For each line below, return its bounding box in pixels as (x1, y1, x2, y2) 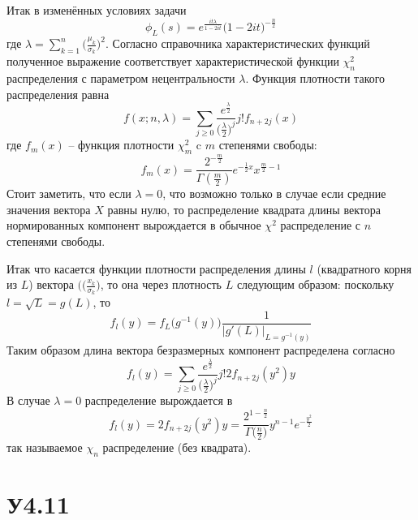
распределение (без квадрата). (102, 439, 252, 456)
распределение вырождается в (84, 392, 233, 409)
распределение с (280, 217, 361, 234)
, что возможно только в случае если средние (162, 185, 386, 202)
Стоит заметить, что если (6, 185, 131, 202)
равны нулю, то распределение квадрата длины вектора (107, 200, 381, 217)
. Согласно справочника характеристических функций (106, 35, 370, 52)
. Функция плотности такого (245, 70, 386, 87)
